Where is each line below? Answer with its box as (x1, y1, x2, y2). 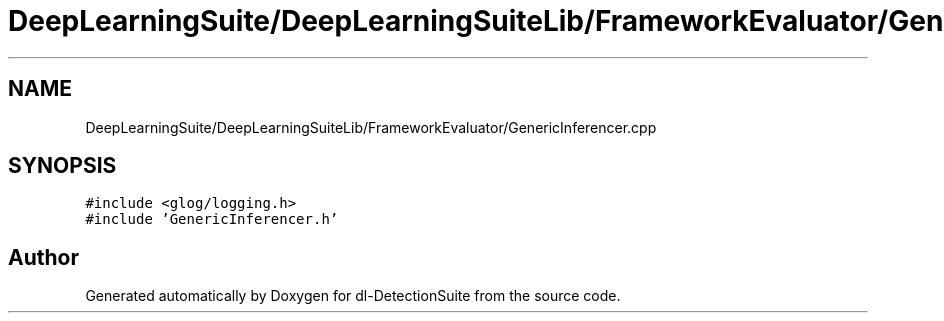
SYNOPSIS (8, 153, 117, 179)
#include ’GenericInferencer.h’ (85, 211, 339, 228)
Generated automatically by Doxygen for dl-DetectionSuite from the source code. (85, 287, 621, 305)
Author (8, 244, 79, 270)
